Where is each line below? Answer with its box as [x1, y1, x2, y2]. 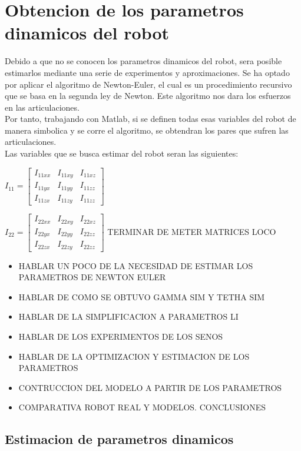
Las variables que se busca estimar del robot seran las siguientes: [5, 147, 239, 160]
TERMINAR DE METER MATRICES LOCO [107, 225, 276, 237]
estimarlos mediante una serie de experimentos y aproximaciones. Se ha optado [5, 66, 290, 78]
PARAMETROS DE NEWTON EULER [18, 271, 166, 283]
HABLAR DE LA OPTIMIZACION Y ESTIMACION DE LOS [18, 350, 250, 362]
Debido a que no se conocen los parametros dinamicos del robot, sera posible [5, 55, 282, 67]
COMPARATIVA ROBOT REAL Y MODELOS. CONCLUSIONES [18, 401, 266, 413]
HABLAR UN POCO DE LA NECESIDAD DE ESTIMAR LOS [18, 259, 253, 271]
